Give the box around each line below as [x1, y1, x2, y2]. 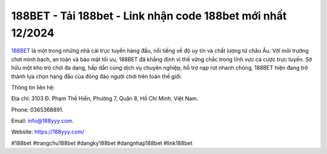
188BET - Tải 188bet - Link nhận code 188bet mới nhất [11, 9, 287, 22]
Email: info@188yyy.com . [11, 117, 74, 124]
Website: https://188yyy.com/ [11, 128, 85, 136]
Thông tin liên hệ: [11, 84, 55, 91]
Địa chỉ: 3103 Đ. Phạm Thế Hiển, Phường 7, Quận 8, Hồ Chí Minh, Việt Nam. [11, 95, 199, 102]
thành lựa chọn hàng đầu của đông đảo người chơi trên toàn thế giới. [11, 73, 182, 80]
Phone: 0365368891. [11, 106, 64, 113]
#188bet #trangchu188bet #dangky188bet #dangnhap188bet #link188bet [11, 139, 193, 147]
